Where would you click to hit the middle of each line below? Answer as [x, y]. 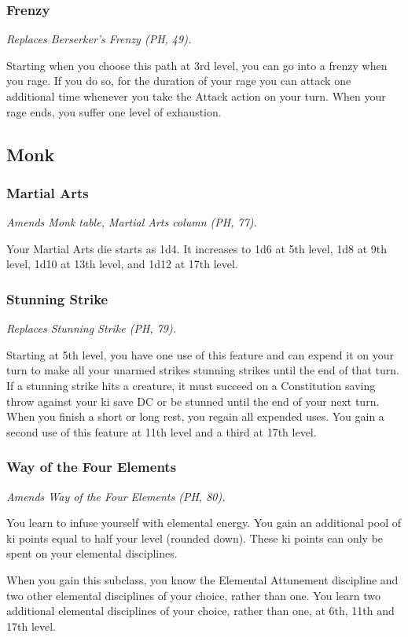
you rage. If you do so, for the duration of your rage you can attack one [179, 81]
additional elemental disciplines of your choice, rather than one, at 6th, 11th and [200, 611]
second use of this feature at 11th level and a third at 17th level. [162, 431]
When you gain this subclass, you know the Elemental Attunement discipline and [202, 579]
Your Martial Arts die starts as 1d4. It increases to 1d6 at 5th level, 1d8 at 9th [197, 248]
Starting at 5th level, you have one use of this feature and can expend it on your [200, 354]
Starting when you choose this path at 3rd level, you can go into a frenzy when [197, 65]
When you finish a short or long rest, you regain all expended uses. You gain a [195, 416]
